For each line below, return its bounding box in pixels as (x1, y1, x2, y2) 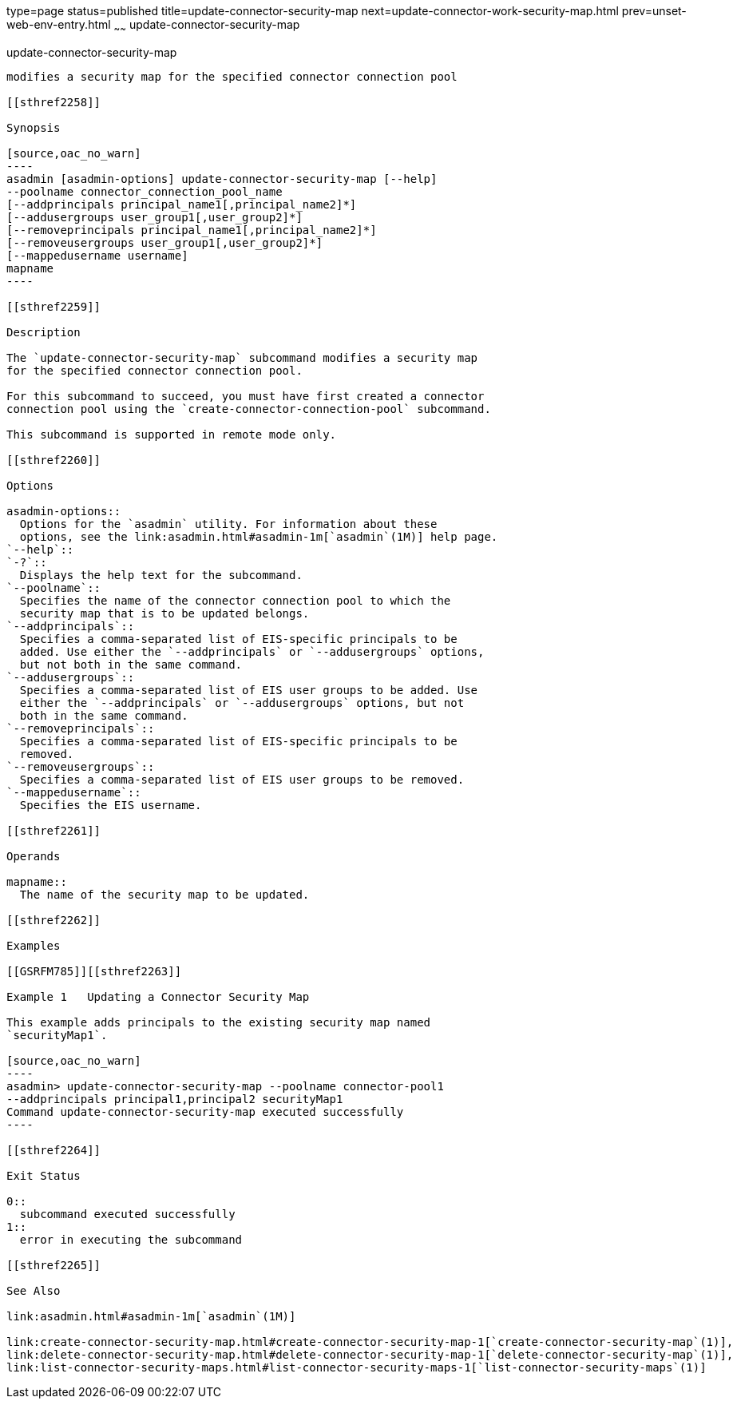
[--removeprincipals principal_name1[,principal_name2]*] (6, 223, 377, 236)
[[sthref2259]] (6, 300, 101, 313)
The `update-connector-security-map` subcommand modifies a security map (6, 351, 478, 364)
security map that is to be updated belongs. (19, 606, 310, 620)
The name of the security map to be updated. (19, 887, 310, 901)
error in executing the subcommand (19, 1232, 243, 1246)
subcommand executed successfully (19, 1207, 236, 1220)
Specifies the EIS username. (19, 798, 202, 812)
